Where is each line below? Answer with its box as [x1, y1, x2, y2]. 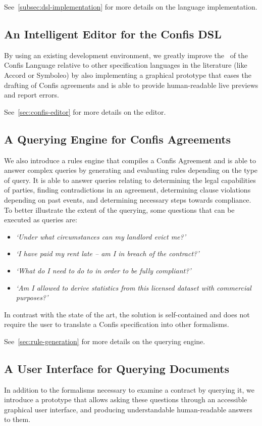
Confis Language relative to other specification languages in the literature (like [4, 60, 247, 70]
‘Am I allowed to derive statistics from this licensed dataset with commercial [16, 282, 251, 293]
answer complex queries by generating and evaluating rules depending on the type [4, 165, 258, 175]
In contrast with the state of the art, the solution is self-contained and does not [4, 309, 250, 319]
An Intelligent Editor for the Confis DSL [4, 26, 222, 41]
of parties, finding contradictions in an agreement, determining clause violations [4, 184, 251, 195]
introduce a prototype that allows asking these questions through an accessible [4, 394, 247, 405]
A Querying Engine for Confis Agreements [4, 131, 231, 147]
